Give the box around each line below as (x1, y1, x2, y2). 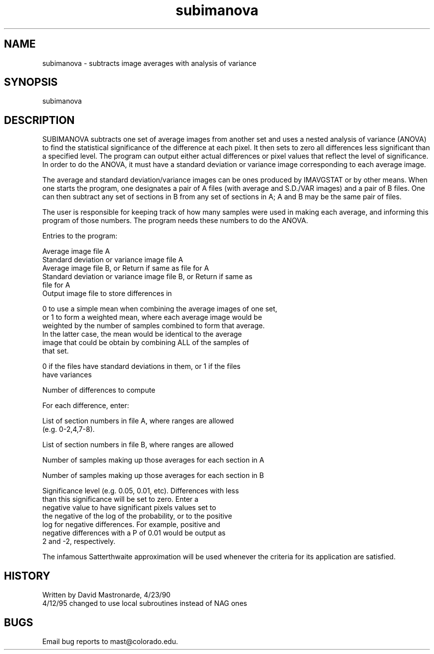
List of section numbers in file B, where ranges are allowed (42, 440, 234, 449)
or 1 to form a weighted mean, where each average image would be (42, 313, 262, 322)
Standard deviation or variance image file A (42, 255, 183, 264)
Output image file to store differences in (42, 289, 172, 298)
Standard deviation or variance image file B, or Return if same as (42, 272, 253, 281)
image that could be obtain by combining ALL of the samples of (42, 338, 249, 347)
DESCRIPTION (4, 114, 75, 126)
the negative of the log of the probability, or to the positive (42, 512, 232, 521)
